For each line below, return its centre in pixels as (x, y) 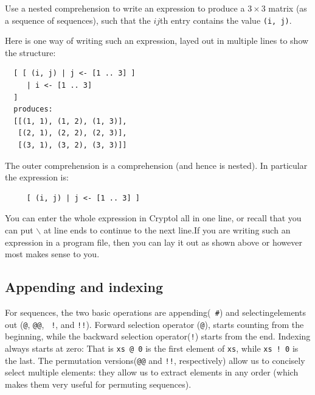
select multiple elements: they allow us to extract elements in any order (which (152, 372)
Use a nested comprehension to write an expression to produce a (125, 8)
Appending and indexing (84, 287)
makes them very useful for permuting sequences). (98, 384)
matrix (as (288, 8)
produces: (33, 109)
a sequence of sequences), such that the (78, 20)
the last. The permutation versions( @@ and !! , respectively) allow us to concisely (155, 360)
